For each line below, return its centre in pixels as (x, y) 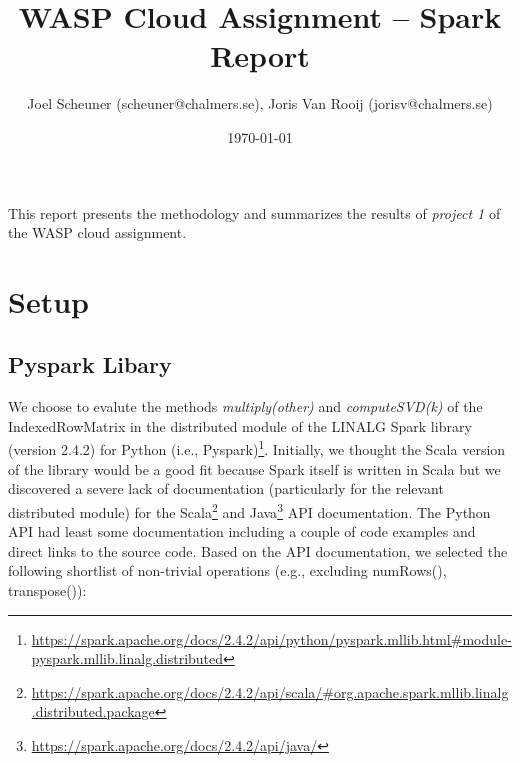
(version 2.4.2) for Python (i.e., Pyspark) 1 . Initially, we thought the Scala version (257, 448)
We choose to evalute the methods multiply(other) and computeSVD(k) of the (245, 406)
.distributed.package (93, 711)
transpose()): (47, 589)
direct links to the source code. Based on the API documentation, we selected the (258, 550)
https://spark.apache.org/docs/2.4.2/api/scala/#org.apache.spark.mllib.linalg (270, 691)
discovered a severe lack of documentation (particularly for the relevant (226, 488)
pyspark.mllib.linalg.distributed (127, 658)
